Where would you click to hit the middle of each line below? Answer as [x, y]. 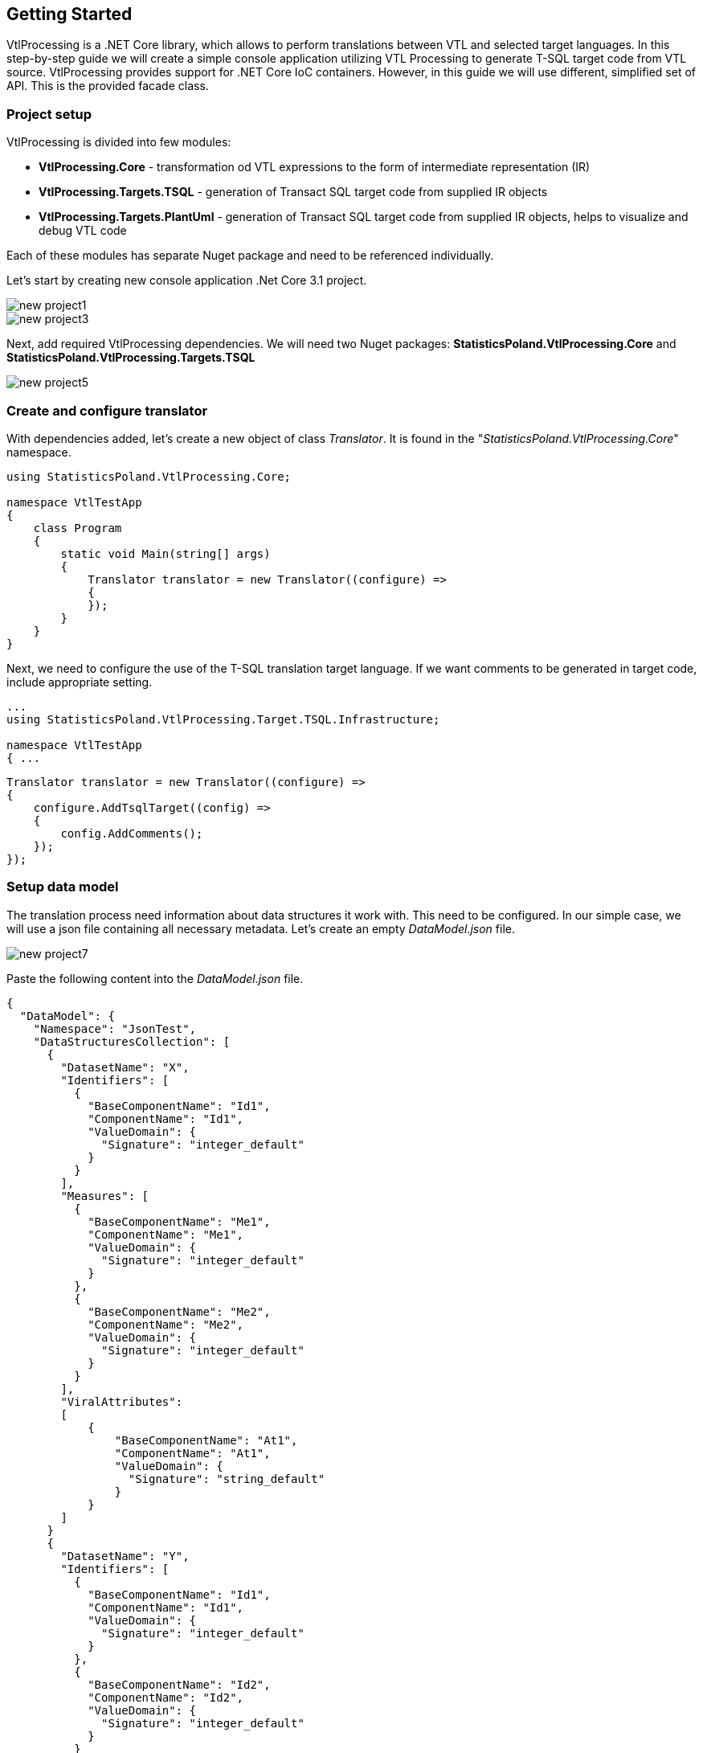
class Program [78, 528]
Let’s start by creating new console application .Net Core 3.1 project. [187, 281]
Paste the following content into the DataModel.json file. [155, 978]
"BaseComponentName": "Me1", [179, 1221]
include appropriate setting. [80, 682]
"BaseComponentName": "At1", [206, 1440]
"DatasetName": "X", [125, 1067]
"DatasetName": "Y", [125, 1556]
